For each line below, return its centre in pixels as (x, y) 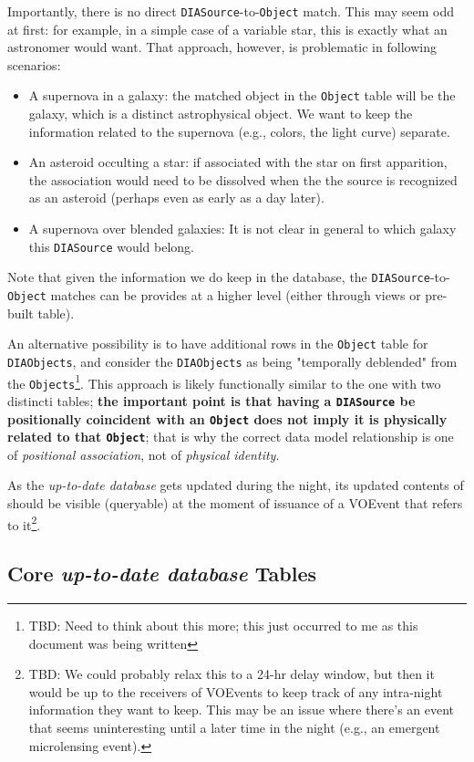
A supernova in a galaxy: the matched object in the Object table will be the (242, 95)
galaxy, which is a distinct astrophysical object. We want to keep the (221, 114)
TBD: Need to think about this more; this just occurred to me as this (223, 626)
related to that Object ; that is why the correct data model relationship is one (231, 437)
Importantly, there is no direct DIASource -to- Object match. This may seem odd (231, 11)
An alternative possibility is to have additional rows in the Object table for (218, 344)
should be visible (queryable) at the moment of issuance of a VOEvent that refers (235, 503)
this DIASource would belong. (112, 246)
